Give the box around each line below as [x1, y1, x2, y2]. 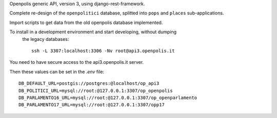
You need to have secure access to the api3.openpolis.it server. [9, 59, 144, 65]
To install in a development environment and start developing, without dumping [9, 29, 177, 35]
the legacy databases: [22, 36, 69, 42]
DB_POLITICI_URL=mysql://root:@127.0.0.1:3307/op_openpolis [18, 87, 173, 93]
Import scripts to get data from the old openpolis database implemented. [9, 19, 163, 26]
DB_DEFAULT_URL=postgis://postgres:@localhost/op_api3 [18, 81, 160, 86]
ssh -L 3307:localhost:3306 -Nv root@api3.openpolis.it [31, 48, 175, 54]
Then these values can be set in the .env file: [9, 68, 105, 75]
